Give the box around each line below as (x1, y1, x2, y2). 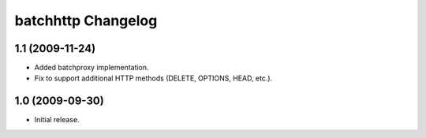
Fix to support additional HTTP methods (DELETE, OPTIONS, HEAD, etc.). (34, 73, 273, 83)
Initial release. (34, 115, 80, 125)
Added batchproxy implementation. (34, 63, 149, 73)
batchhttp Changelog (14, 12, 158, 29)
